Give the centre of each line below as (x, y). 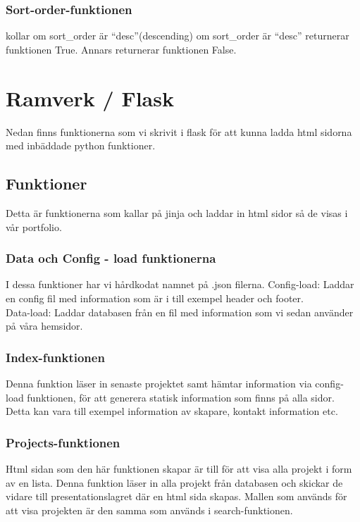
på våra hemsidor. (44, 326)
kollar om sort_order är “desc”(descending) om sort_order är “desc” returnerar (178, 36)
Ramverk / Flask (90, 98)
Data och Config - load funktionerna (111, 258)
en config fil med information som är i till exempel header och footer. (155, 298)
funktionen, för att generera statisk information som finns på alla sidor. (181, 397)
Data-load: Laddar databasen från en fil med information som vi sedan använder (180, 312)
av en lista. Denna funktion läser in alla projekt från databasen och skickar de (174, 482)
